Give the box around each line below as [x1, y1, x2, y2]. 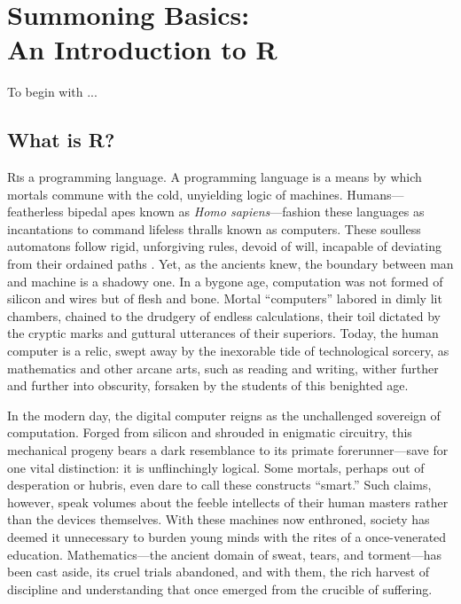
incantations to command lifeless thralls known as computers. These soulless [7, 219, 421, 238]
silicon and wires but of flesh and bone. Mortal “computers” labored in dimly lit [7, 289, 442, 308]
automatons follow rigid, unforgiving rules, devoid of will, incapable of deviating [7, 237, 441, 255]
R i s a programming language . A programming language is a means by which [7, 168, 422, 186]
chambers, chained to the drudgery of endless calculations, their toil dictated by [7, 306, 441, 325]
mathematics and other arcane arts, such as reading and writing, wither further [7, 358, 439, 377]
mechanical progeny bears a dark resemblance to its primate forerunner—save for [7, 441, 449, 459]
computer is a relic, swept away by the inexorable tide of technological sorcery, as [7, 341, 449, 360]
